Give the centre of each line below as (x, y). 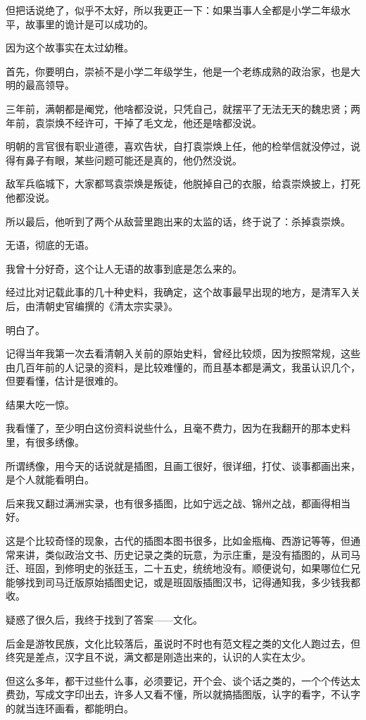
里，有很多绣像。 (45, 442)
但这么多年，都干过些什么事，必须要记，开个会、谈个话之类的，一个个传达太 (183, 680)
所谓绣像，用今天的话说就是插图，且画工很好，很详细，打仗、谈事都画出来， (183, 465)
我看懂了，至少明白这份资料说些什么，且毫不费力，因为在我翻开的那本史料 (178, 428)
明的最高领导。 (40, 85)
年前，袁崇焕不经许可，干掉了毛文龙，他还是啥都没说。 (134, 122)
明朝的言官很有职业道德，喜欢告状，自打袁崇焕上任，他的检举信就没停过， (178, 146)
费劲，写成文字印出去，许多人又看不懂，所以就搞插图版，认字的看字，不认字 (183, 694)
